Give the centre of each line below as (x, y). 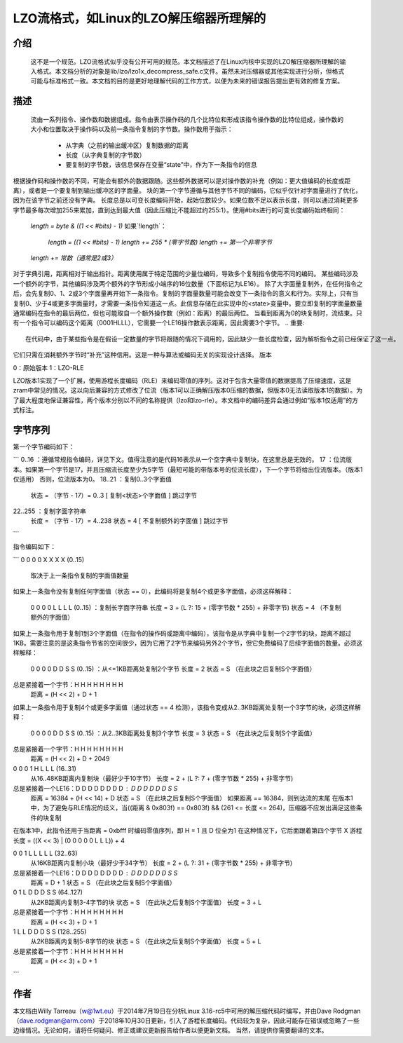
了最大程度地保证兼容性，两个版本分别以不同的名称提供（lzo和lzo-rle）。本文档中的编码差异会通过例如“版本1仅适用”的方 (186, 400)
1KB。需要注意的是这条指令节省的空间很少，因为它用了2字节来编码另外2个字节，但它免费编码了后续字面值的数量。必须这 (188, 643)
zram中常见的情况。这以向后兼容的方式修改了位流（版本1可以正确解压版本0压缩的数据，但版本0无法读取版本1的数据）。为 (188, 390)
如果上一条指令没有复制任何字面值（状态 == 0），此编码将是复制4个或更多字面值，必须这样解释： (153, 592)
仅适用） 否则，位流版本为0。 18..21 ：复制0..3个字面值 (92, 479)
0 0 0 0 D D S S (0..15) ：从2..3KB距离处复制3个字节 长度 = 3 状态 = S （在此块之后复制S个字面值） (173, 733)
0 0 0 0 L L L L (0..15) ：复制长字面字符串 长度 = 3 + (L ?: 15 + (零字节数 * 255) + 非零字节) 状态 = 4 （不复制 (186, 607)
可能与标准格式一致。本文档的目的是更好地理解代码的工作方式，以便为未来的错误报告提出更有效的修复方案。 (187, 81)
